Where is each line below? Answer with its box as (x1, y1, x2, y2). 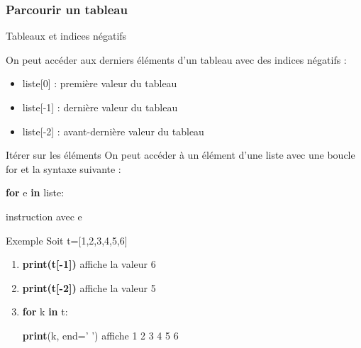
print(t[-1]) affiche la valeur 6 (22, 257, 156, 271)
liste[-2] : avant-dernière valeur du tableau (22, 123, 204, 138)
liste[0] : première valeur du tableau (22, 76, 177, 91)
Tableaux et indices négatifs (6, 28, 127, 43)
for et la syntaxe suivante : (6, 161, 121, 176)
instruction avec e (6, 208, 82, 223)
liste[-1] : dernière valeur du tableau (22, 100, 178, 114)
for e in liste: (6, 185, 65, 200)
